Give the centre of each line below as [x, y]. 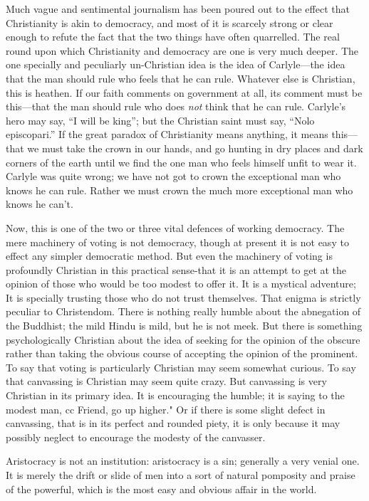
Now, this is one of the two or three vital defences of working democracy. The [175, 227]
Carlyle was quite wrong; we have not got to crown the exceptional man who [173, 176]
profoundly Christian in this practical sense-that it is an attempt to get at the [176, 269]
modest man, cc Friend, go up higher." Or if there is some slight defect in [166, 409]
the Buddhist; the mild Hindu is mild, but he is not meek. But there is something [184, 326]
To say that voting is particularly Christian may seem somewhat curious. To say [181, 367]
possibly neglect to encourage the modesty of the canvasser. [136, 437]
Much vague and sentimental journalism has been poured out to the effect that [178, 9]
